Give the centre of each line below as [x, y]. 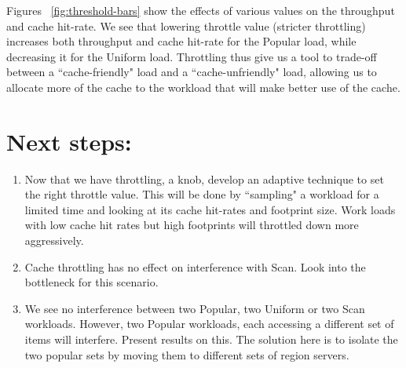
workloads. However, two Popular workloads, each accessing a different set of [209, 324]
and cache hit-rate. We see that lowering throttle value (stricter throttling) [186, 26]
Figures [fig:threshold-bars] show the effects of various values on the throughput [201, 10]
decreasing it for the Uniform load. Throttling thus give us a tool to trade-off [192, 56]
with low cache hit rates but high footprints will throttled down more [192, 225]
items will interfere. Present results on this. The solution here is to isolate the [211, 339]
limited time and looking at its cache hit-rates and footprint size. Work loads [210, 209]
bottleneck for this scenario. [91, 282]
